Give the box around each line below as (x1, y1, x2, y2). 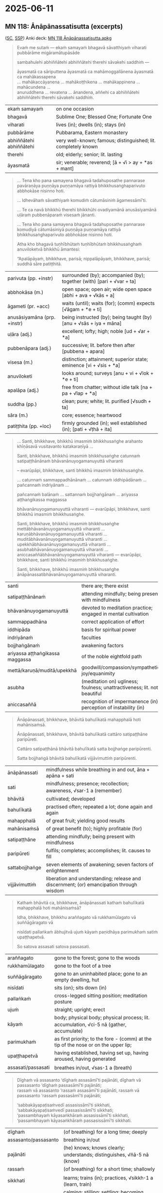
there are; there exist (81, 583, 129, 589)
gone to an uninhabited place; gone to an (54, 971, 148, 977)
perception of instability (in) (81, 704, 145, 711)
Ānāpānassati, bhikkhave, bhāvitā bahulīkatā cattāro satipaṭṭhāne (16, 731, 148, 737)
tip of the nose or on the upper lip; (54, 1042, 132, 1048)
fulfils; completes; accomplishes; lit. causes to (46, 847, 151, 854)
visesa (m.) (7, 359, 33, 366)
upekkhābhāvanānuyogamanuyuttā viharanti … (16, 541, 111, 547)
